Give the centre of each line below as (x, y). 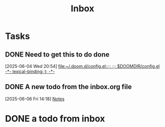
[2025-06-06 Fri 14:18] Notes (35, 98)
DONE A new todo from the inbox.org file (69, 87)
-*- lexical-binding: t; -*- (30, 71)
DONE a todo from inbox (55, 119)
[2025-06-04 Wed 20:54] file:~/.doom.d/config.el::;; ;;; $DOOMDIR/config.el (82, 66)
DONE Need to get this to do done (57, 54)
